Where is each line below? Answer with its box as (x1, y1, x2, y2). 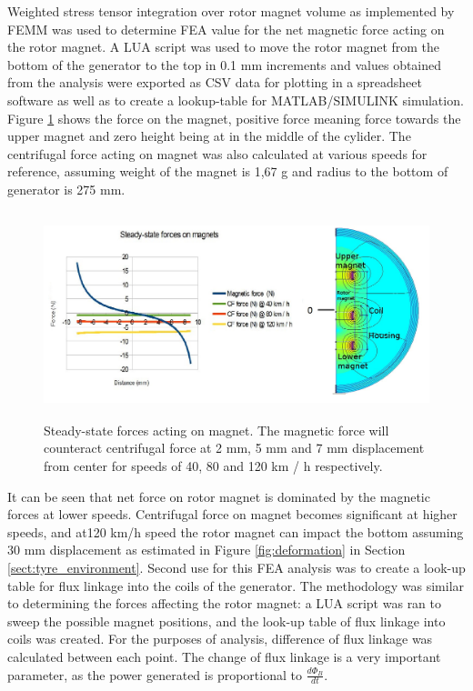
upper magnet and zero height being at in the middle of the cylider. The (7, 126, 411, 145)
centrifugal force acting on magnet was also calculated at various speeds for (7, 144, 428, 163)
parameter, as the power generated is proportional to (7, 665, 302, 684)
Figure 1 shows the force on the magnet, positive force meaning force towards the (7, 108, 461, 127)
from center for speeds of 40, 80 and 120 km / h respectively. (44, 456, 383, 476)
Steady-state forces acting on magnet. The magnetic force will (44, 420, 389, 439)
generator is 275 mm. (7, 179, 126, 198)
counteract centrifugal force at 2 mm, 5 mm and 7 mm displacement (44, 438, 425, 457)
